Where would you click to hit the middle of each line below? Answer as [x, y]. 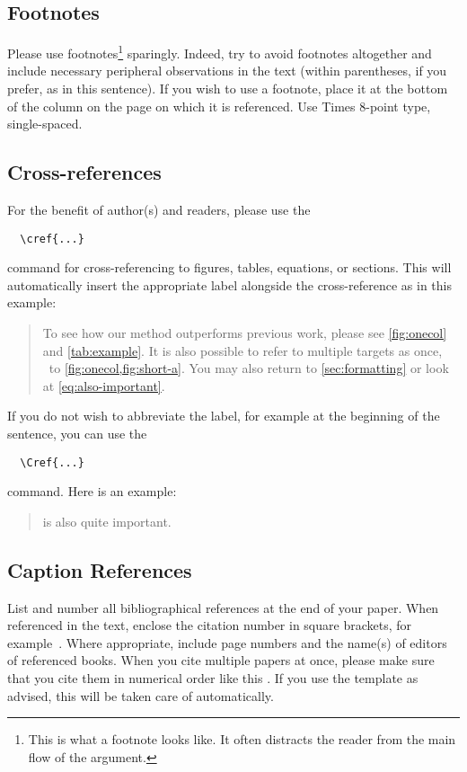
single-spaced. [45, 124]
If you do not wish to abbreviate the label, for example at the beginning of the [224, 416]
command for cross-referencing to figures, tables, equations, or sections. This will [229, 267]
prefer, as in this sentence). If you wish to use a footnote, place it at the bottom [228, 89]
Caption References [100, 569]
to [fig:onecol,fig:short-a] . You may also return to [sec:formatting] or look [249, 368]
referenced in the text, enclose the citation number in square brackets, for [210, 625]
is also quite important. [107, 521]
